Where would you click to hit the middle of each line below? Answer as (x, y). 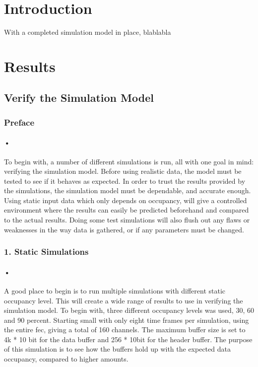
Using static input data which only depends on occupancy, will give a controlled (126, 200)
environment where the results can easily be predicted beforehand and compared (127, 210)
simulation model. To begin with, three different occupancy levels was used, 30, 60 (129, 310)
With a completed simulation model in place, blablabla (88, 32)
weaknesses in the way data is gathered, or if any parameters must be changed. (124, 229)
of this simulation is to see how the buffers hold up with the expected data (117, 349)
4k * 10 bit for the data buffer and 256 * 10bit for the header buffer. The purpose (128, 339)
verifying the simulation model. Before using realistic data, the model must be (123, 171)
